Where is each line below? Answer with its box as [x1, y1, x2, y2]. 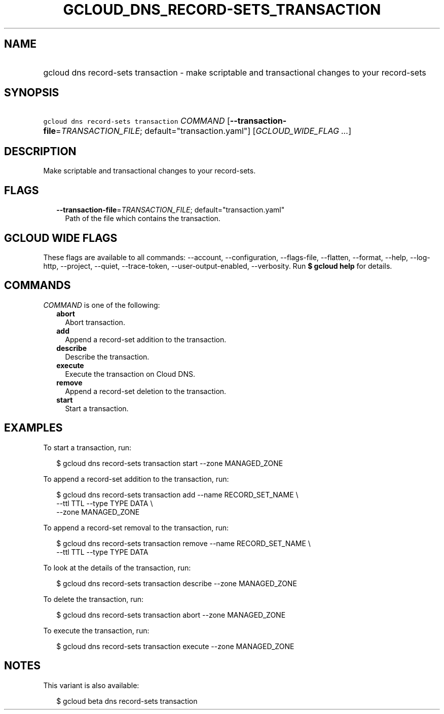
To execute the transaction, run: [43, 626, 150, 635]
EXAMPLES [4, 421, 63, 435]
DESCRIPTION [4, 145, 77, 158]
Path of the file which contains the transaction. [65, 214, 220, 223]
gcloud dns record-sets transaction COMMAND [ [43, 116, 230, 126]
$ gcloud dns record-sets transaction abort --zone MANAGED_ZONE [56, 610, 286, 619]
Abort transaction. [65, 317, 125, 327]
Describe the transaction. [65, 352, 150, 361]
